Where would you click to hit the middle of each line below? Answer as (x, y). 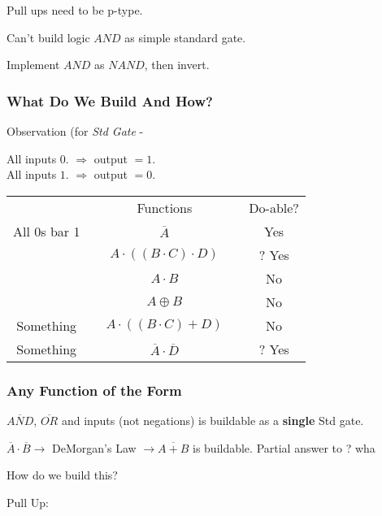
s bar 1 (61, 231)
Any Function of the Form (94, 390)
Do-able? (274, 207)
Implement (33, 65)
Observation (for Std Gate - (75, 131)
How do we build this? (62, 475)
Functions (165, 207)
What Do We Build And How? (110, 100)
